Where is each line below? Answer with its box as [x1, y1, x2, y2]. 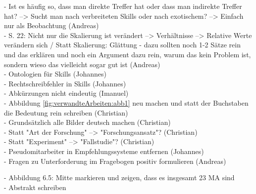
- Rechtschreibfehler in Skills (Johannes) [4, 78, 126, 88]
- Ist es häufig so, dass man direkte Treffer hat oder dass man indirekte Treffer [4, 1, 242, 11]
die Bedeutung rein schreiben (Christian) [4, 107, 128, 117]
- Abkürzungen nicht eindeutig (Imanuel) [4, 88, 129, 98]
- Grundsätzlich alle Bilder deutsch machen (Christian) [4, 117, 171, 127]
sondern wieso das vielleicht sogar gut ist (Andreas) [4, 59, 160, 69]
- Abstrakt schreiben [4, 182, 66, 192]
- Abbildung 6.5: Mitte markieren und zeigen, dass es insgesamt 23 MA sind [4, 172, 235, 183]
